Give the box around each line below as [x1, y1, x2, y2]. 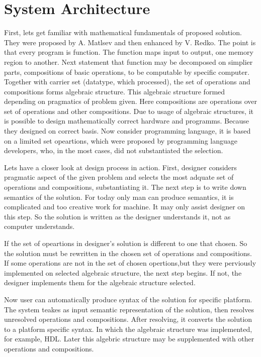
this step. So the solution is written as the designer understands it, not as [4, 211, 231, 221]
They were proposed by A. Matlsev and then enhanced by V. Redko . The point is [4, 37, 256, 47]
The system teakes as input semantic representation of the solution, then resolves [4, 304, 254, 314]
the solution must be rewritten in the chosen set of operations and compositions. [4, 248, 252, 258]
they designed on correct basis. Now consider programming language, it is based [4, 126, 251, 136]
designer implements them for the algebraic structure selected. [4, 277, 196, 288]
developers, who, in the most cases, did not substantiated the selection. [4, 145, 223, 156]
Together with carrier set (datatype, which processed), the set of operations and [4, 76, 250, 87]
